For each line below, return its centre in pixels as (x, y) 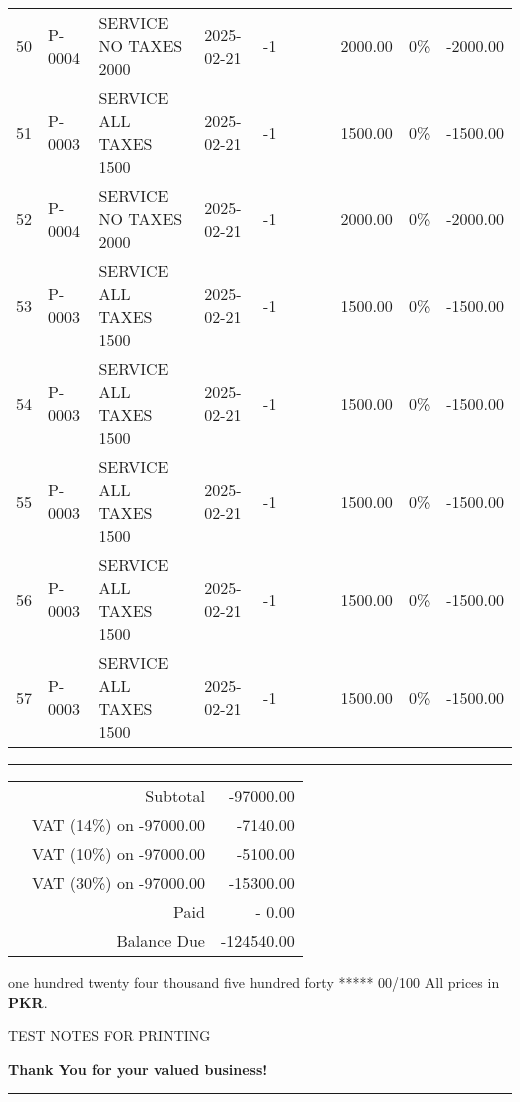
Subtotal (175, 795)
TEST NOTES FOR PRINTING (109, 1035)
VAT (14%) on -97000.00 (118, 824)
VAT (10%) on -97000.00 (118, 853)
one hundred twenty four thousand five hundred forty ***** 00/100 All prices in (254, 982)
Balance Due (160, 940)
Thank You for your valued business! (138, 1068)
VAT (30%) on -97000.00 (118, 882)
